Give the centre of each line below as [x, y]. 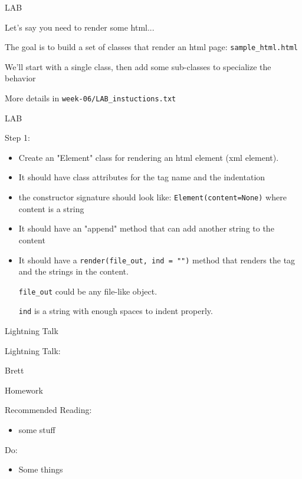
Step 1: [17, 138]
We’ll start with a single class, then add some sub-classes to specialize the [138, 66]
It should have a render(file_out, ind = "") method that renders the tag [157, 260]
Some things [41, 469]
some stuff [37, 430]
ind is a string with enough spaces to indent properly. [116, 311]
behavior [20, 78]
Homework [24, 390]
